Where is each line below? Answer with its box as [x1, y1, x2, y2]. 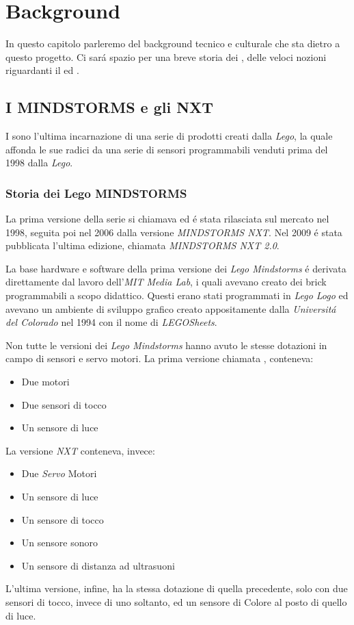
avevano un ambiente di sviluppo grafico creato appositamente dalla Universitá [5, 301, 336, 316]
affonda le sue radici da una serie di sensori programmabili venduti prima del [5, 142, 328, 156]
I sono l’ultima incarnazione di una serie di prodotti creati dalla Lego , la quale [5, 129, 333, 143]
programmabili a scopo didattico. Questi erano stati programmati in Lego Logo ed [5, 288, 349, 303]
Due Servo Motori [21, 466, 97, 481]
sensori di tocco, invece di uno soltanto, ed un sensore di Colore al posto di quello [5, 594, 347, 609]
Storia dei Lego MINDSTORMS [5, 184, 187, 201]
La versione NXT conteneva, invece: [5, 443, 155, 457]
